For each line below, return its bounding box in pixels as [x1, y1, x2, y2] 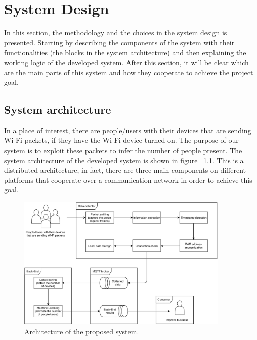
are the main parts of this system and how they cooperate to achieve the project [4, 67, 253, 77]
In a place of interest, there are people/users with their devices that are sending [4, 125, 251, 135]
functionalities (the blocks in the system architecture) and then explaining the [4, 47, 246, 58]
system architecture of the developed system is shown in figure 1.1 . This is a [4, 155, 244, 165]
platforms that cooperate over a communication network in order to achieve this [4, 174, 252, 185]
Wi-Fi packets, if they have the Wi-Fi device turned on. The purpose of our [4, 135, 239, 145]
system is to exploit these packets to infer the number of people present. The [4, 145, 242, 156]
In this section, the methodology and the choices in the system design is [4, 27, 227, 38]
